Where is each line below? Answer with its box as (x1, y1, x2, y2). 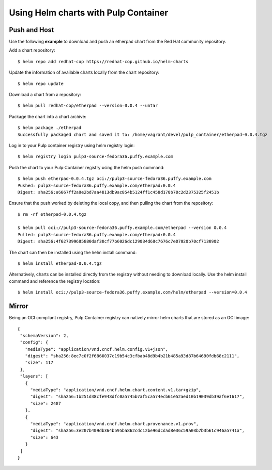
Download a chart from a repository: (9, 92, 81, 97)
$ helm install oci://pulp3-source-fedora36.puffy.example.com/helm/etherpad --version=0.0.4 (17, 290, 247, 295)
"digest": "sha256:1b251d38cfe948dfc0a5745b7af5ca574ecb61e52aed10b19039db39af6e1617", (30, 394, 245, 400)
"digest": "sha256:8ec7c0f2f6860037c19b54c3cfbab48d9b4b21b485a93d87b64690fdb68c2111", (25, 353, 240, 359)
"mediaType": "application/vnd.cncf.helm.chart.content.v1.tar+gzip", (30, 387, 201, 393)
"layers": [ (20, 373, 48, 379)
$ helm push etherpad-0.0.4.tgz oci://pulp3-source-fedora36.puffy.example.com (17, 176, 212, 181)
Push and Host (9, 26, 54, 34)
